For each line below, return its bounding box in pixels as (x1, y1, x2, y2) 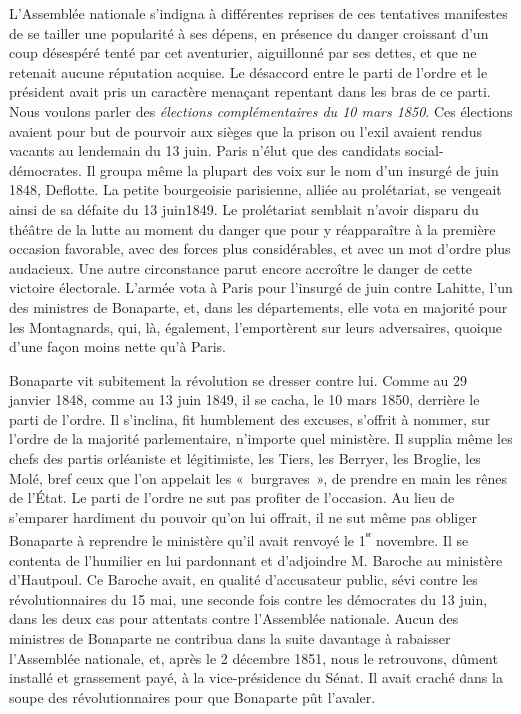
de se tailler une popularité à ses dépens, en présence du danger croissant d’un (9, 22, 489, 43)
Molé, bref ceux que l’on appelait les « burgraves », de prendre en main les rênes (9, 467, 507, 488)
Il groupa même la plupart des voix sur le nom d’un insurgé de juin (86, 159, 499, 180)
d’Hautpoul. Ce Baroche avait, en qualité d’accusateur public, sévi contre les (9, 569, 478, 590)
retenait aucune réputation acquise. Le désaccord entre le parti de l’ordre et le (9, 61, 488, 82)
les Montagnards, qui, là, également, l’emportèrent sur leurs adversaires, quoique (9, 316, 503, 337)
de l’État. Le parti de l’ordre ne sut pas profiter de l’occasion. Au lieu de (9, 487, 455, 508)
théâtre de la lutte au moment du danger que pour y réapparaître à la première (9, 218, 496, 239)
